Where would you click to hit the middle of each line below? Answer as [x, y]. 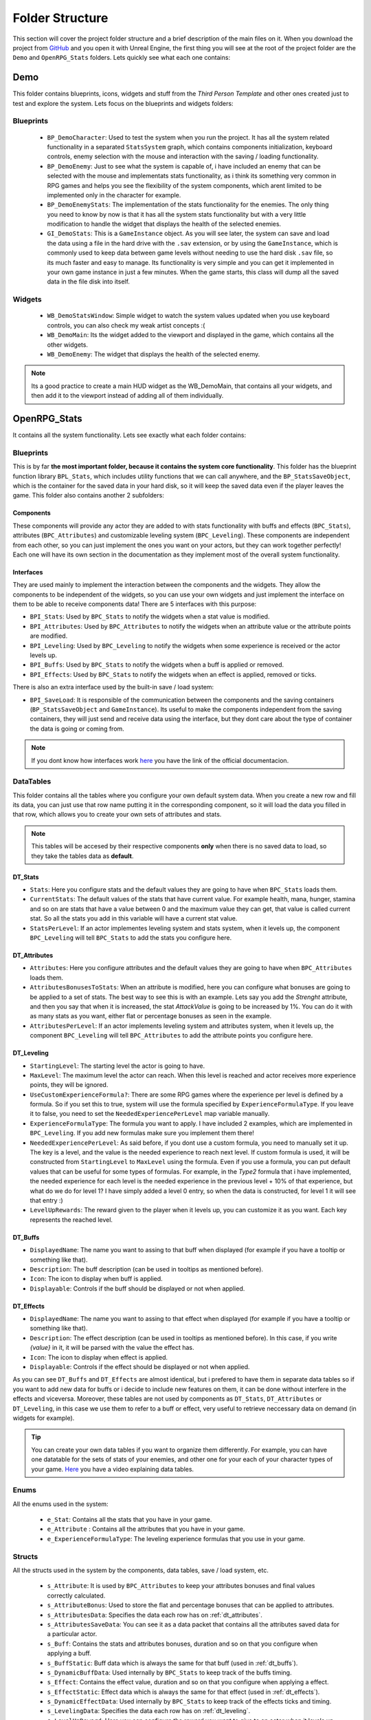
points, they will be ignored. [69, 1085]
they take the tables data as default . [82, 856]
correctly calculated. [76, 1595]
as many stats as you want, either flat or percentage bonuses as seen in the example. [150, 1016]
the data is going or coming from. [77, 729]
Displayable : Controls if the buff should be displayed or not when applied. [137, 1288]
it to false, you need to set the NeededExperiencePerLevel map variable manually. [150, 1114]
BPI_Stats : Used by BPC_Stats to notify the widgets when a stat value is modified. [150, 616]
